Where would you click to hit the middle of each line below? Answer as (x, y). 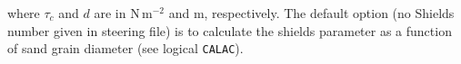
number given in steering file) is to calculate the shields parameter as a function (230, 30)
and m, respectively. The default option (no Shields (311, 13)
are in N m (123, 13)
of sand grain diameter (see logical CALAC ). (125, 48)
